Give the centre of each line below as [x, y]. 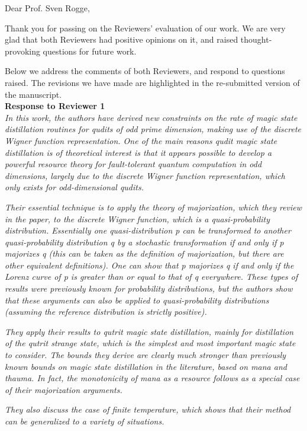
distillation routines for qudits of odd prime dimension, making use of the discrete [153, 129]
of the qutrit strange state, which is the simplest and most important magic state [150, 343]
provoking [22, 51]
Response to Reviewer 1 [55, 106]
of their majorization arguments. [64, 389]
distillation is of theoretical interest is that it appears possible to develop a [138, 152]
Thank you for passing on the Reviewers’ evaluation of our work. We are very [145, 28]
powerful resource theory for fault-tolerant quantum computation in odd [133, 164]
